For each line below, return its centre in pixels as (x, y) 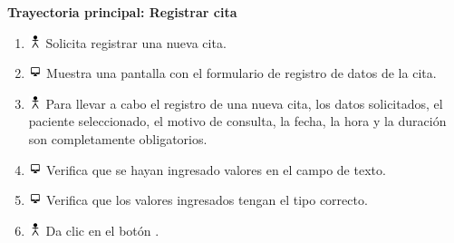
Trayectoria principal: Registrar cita (122, 12)
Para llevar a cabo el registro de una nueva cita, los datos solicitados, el (244, 103)
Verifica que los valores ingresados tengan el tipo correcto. (207, 200)
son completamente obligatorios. (118, 138)
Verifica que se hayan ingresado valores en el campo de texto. (216, 169)
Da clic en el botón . (102, 230)
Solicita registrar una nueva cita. (136, 42)
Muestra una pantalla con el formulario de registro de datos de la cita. (241, 73)
